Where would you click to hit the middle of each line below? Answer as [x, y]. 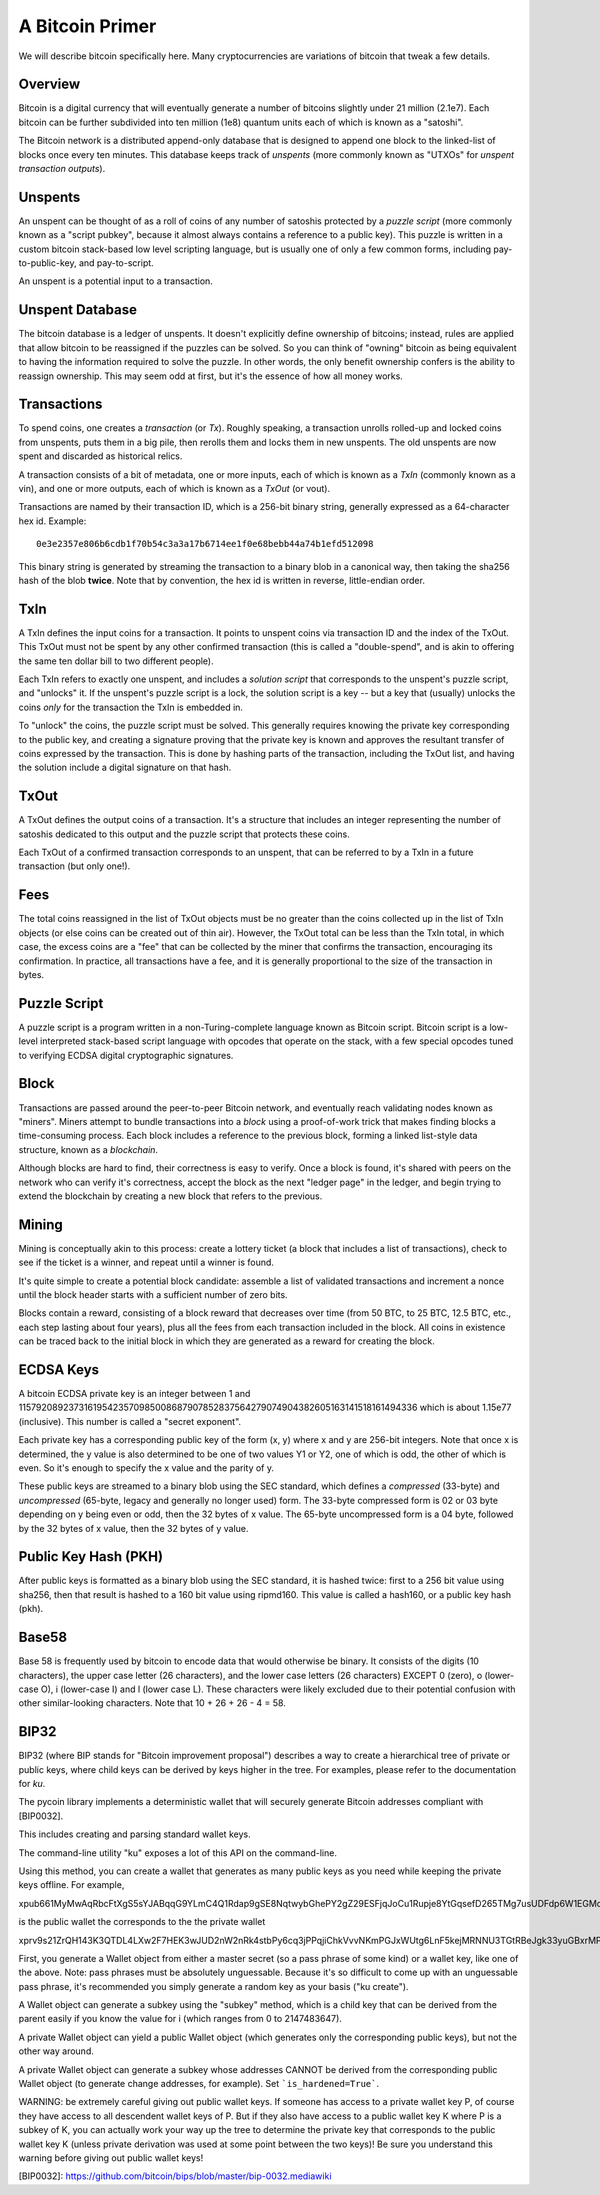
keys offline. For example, [71, 1885]
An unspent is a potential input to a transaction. [116, 281]
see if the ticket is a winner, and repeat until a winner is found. [146, 1262]
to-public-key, [47, 263]
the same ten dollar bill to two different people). [116, 661]
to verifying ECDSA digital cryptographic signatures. [126, 1055]
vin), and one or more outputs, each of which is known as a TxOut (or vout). [174, 489]
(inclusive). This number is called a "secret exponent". [130, 1421]
